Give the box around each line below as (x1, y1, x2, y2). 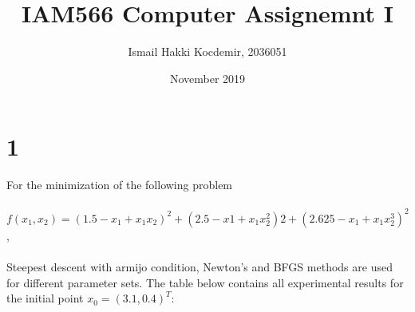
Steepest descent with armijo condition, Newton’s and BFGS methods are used (6, 259, 393, 275)
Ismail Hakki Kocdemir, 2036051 (128, 43, 287, 60)
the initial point (6, 290, 84, 306)
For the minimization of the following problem (6, 176, 233, 193)
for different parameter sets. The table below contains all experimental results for (6, 274, 404, 290)
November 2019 (169, 69, 246, 86)
